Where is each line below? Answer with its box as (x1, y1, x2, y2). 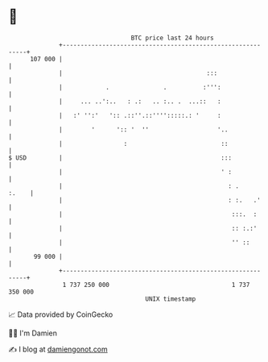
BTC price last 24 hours (130, 34, 215, 42)
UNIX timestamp (145, 294, 196, 303)
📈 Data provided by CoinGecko (8, 310, 113, 319)
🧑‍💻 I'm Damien (8, 328, 58, 338)
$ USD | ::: (8, 153, 232, 162)
